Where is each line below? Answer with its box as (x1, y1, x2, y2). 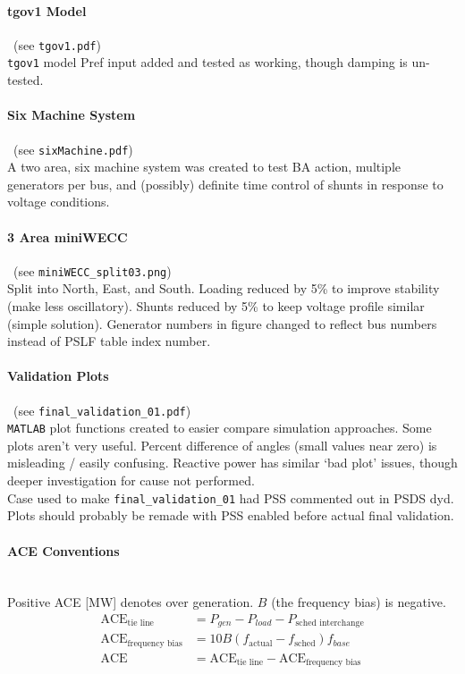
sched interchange (295, 619, 364, 628)
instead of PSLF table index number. (7, 332, 211, 350)
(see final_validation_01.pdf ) (13, 400, 191, 419)
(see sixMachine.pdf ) (13, 139, 133, 158)
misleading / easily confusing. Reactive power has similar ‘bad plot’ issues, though (7, 453, 458, 472)
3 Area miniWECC (7, 227, 128, 246)
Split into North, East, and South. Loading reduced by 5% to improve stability (7, 279, 440, 298)
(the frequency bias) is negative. (271, 593, 446, 611)
